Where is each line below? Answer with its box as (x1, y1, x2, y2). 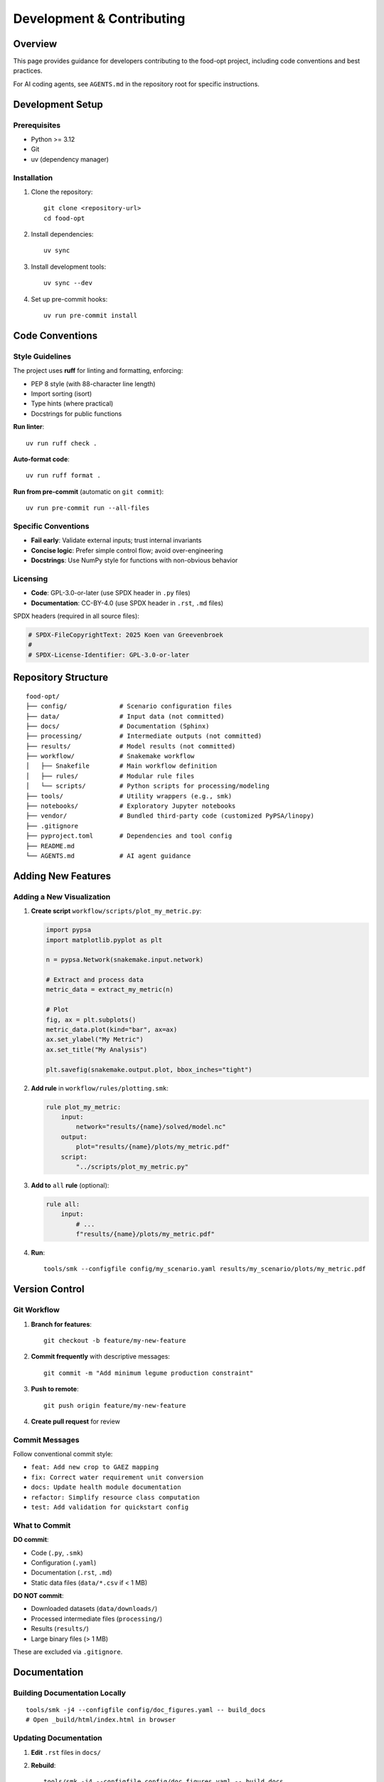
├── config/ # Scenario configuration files (26, 702, 233, 711)
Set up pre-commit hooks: (31, 294, 108, 303)
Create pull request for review (31, 1417, 120, 1426)
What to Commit (13, 1520, 71, 1530)
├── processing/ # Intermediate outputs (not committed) (26, 732, 262, 741)
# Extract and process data (46, 976, 144, 984)
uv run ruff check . (26, 439, 97, 447)
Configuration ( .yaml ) (31, 1558, 97, 1567)
